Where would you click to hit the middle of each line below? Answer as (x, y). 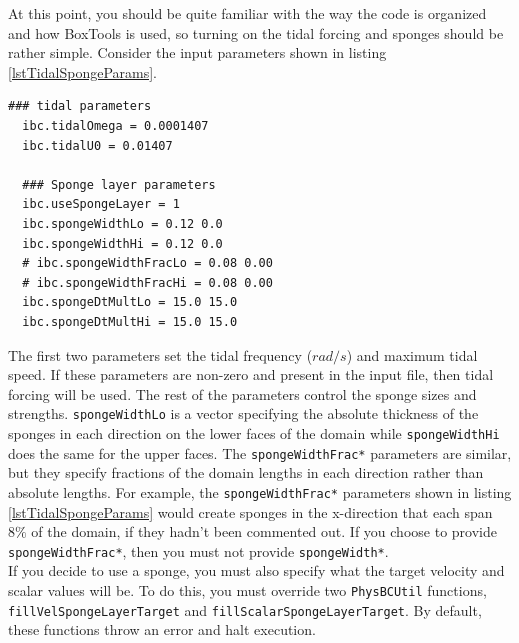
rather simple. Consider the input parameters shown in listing (197, 52)
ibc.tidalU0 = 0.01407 (97, 145)
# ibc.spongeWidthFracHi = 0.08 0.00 (147, 282)
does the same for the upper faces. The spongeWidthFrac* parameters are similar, (260, 452)
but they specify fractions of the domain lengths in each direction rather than (246, 472)
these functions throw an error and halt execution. (162, 629)
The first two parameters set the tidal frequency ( (160, 354)
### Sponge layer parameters (119, 184)
